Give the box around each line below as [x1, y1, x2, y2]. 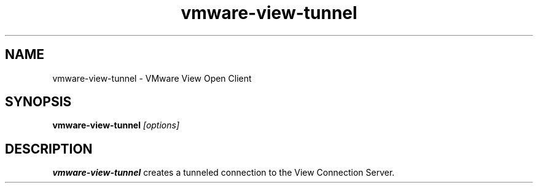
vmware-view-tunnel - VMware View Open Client [52, 72, 252, 84]
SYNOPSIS [5, 94, 72, 110]
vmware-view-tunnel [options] [52, 120, 180, 131]
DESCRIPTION [5, 141, 93, 157]
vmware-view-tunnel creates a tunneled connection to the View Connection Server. [52, 167, 395, 178]
